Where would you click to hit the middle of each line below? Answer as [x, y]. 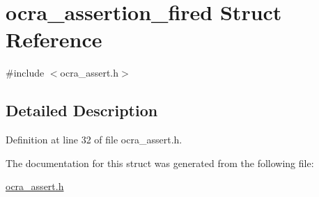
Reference [54, 39]
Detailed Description [82, 110]
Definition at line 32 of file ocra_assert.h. [94, 140]
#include [25, 73]
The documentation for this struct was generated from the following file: [160, 163]
